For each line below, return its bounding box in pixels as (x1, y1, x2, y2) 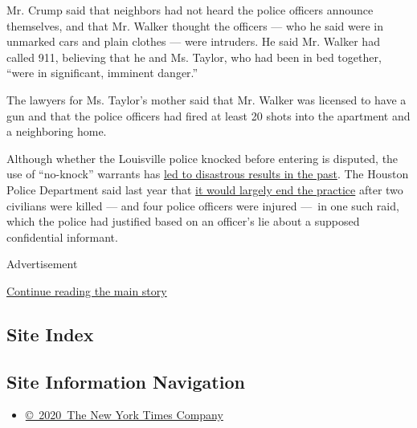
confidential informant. (6, 228, 118, 245)
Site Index (6, 321, 94, 346)
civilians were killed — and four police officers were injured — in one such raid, (6, 197, 399, 214)
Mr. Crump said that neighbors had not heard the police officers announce (6, 2, 374, 18)
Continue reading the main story (6, 282, 167, 299)
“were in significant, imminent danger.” (6, 64, 198, 81)
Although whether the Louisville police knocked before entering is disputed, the (6, 149, 399, 166)
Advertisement (6, 255, 78, 272)
